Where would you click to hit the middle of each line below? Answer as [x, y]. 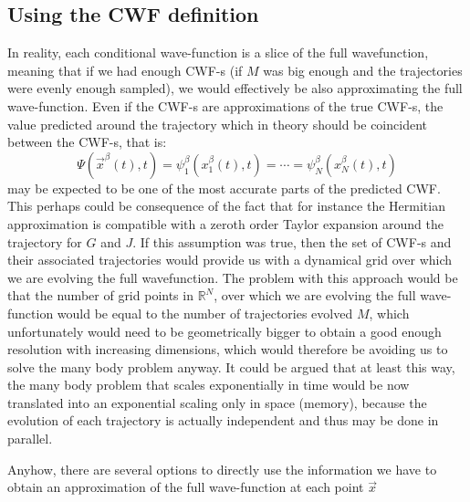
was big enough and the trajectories [363, 70]
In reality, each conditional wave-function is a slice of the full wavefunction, [218, 52]
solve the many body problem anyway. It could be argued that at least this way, [231, 366]
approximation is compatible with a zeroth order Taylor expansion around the [225, 223]
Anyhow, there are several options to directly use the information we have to [222, 469]
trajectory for [45, 241]
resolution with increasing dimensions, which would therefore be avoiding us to [228, 349]
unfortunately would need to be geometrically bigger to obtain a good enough [225, 331]
